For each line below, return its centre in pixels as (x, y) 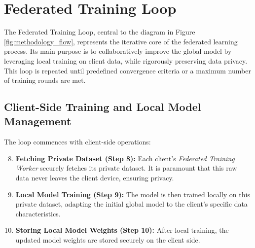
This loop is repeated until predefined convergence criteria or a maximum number (127, 70)
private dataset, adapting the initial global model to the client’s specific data (131, 204)
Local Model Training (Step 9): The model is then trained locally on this (133, 194)
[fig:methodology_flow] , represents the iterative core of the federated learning (121, 41)
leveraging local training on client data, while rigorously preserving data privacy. (126, 60)
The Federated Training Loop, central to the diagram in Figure (100, 32)
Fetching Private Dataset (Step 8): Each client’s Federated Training (125, 158)
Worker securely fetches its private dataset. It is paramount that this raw (126, 168)
